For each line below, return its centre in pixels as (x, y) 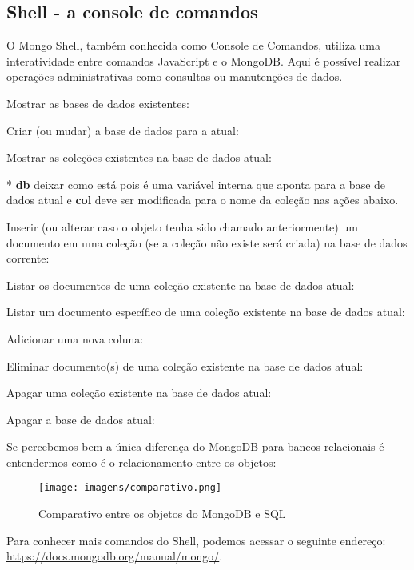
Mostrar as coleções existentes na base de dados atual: (139, 157)
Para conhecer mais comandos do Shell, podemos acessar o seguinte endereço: (196, 540)
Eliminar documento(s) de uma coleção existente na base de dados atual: (185, 365)
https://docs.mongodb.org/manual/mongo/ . (115, 556)
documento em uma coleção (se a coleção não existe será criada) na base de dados (207, 242)
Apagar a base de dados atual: (81, 419)
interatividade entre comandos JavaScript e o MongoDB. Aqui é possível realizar (204, 60)
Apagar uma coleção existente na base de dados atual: (139, 393)
